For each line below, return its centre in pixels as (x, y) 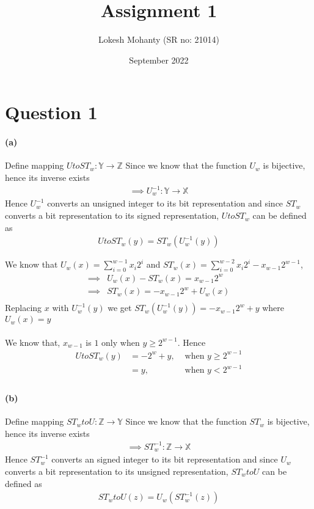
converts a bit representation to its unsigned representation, (117, 471)
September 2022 (159, 60)
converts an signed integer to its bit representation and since (165, 459)
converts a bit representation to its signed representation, (112, 215)
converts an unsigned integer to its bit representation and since (165, 203)
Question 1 (51, 112)
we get (120, 308)
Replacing (24, 308)
